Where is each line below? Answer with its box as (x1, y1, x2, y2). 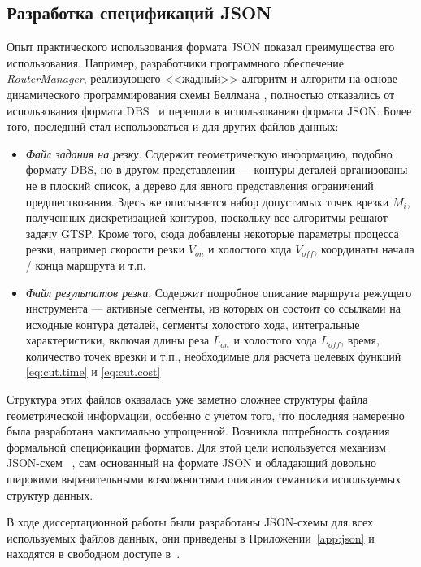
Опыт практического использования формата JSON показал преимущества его (7, 38, 395, 55)
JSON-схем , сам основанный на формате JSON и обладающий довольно (7, 454, 376, 471)
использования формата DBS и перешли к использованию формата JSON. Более (7, 102, 412, 119)
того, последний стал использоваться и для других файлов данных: (7, 118, 339, 135)
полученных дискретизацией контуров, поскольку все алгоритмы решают (25, 209, 388, 226)
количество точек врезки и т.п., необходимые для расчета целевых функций (25, 347, 401, 364)
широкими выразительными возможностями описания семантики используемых (7, 470, 401, 487)
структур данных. (7, 486, 93, 503)
